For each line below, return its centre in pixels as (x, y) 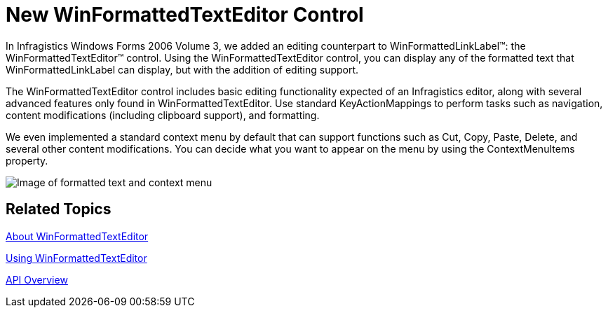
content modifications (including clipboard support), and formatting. (163, 115)
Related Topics (59, 209)
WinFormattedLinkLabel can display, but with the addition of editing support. (182, 69)
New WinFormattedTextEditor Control (185, 15)
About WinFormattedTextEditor (77, 236)
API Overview (37, 279)
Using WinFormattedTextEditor (76, 258)
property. (27, 160)
